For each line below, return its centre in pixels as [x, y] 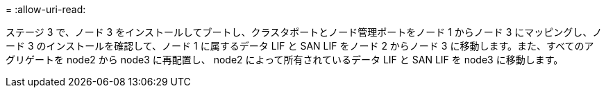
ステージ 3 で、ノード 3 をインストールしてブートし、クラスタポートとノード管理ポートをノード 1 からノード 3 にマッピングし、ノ [304, 32]
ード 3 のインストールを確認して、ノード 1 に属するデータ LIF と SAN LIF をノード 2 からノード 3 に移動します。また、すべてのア [300, 46]
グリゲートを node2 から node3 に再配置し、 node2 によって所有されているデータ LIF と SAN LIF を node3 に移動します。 [285, 60]
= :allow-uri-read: [46, 9]
